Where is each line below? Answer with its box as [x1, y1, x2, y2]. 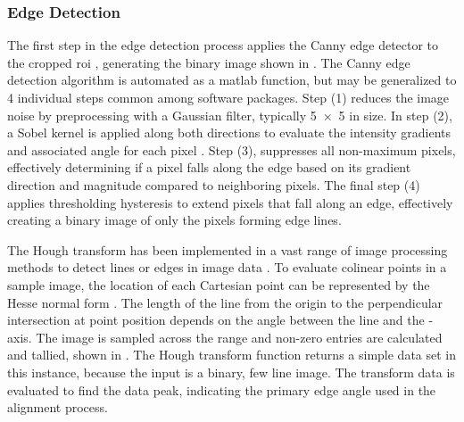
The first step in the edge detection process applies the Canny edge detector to [7, 36, 439, 54]
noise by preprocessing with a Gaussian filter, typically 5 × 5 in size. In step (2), [7, 105, 452, 124]
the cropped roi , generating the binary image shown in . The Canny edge [7, 53, 410, 71]
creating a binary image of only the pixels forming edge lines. [7, 211, 342, 229]
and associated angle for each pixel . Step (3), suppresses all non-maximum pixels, [7, 140, 456, 159]
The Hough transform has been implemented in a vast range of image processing [7, 240, 448, 259]
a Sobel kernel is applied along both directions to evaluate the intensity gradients [7, 123, 452, 142]
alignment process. [7, 398, 108, 417]
